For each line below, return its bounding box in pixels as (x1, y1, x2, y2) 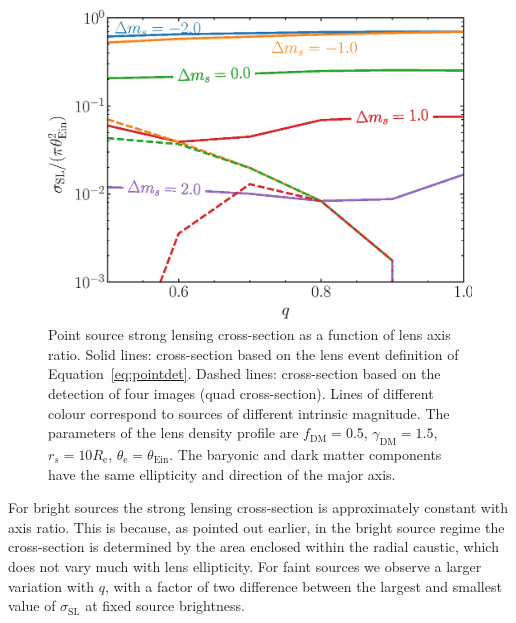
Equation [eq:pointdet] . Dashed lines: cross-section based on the (48, 363, 441, 384)
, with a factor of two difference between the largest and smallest (104, 575, 502, 596)
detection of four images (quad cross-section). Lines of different (48, 382, 434, 403)
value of (8, 595, 56, 616)
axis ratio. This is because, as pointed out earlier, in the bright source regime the (8, 516, 505, 537)
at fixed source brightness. (85, 595, 245, 616)
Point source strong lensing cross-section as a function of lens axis (48, 324, 451, 345)
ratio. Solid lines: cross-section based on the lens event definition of (48, 343, 459, 364)
